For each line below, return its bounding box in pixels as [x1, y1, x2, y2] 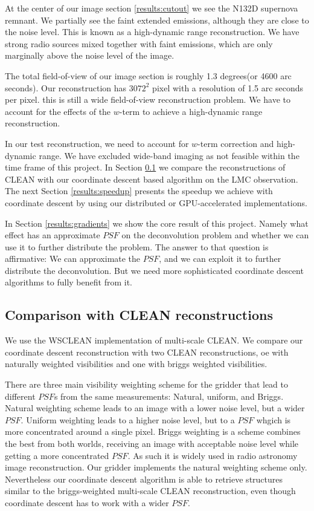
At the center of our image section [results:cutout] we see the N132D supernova [5, 2, 298, 14]
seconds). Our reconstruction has [5, 81, 127, 94]
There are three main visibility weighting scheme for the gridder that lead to [5, 378, 288, 391]
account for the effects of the [5, 105, 111, 117]
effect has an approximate [5, 229, 100, 241]
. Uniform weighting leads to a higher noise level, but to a [21, 413, 235, 426]
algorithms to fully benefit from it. [5, 276, 132, 288]
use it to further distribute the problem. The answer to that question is [5, 240, 269, 253]
